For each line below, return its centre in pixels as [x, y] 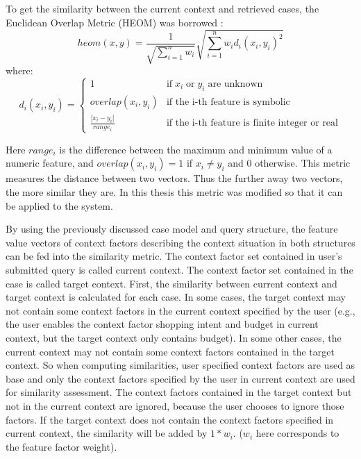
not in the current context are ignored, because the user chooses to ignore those [175, 405]
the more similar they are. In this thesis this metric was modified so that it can [174, 192]
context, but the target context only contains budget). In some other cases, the [174, 338]
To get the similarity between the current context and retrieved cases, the [162, 8]
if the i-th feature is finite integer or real [252, 123]
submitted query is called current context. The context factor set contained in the [179, 270]
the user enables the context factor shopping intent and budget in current [162, 324]
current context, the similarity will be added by [107, 433]
